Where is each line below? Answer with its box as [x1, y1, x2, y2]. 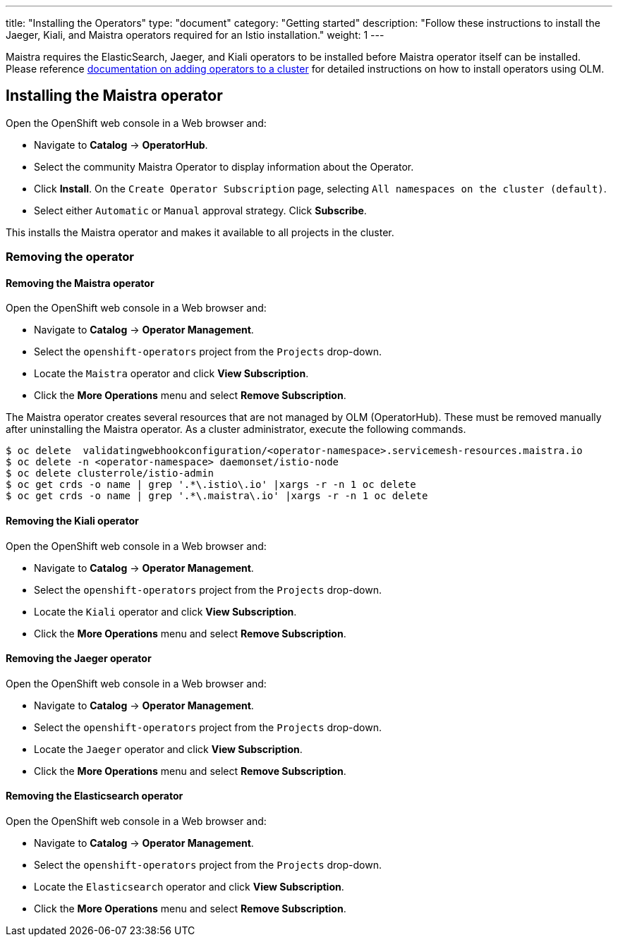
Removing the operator [6, 250, 134, 264]
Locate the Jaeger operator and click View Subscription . [34, 742, 303, 755]
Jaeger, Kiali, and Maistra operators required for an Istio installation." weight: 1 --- [6, 29, 384, 41]
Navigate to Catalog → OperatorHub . [34, 138, 208, 151]
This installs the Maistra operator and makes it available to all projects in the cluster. [6, 226, 394, 238]
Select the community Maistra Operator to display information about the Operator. [34, 160, 414, 173]
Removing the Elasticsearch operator [6, 790, 183, 802]
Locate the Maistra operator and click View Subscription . [34, 367, 309, 380]
